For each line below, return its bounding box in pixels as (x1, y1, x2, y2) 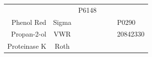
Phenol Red (11, 17, 46, 27)
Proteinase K (7, 41, 46, 51)
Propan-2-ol (11, 29, 46, 39)
